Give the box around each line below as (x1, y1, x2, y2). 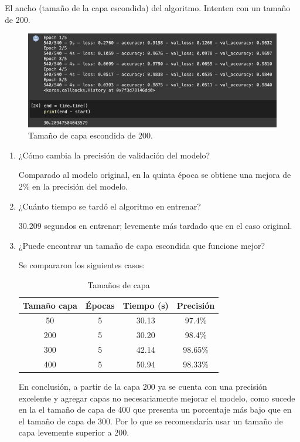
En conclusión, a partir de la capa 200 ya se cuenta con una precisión (18, 380, 267, 392)
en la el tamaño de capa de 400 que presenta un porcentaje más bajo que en (18, 403, 292, 416)
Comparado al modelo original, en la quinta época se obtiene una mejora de (18, 168, 291, 181)
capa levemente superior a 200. (18, 426, 129, 438)
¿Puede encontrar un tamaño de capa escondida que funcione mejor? (18, 239, 265, 251)
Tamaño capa (22, 299, 77, 311)
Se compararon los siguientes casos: (18, 259, 145, 271)
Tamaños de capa (87, 278, 150, 291)
